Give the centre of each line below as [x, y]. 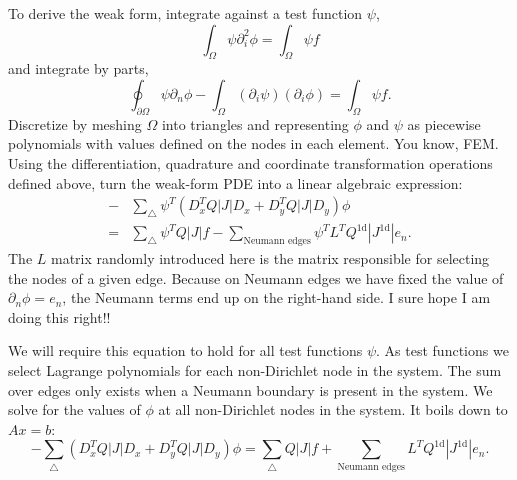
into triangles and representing [255, 123]
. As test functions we [442, 350]
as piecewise [444, 123]
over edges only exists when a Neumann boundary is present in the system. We [250, 389]
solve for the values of [74, 409]
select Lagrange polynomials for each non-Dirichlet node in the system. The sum [255, 369]
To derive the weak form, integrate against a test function [185, 13]
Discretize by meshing [75, 123]
